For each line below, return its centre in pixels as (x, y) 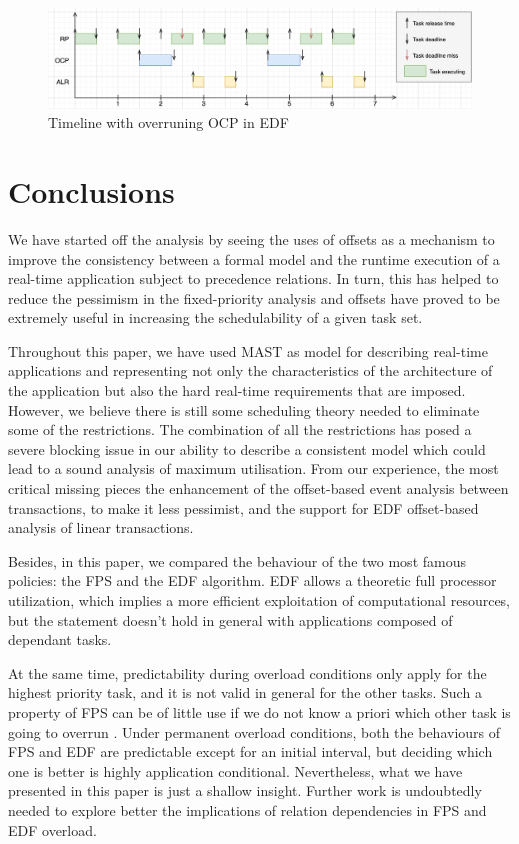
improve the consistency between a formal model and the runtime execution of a (254, 258)
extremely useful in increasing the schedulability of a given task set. (215, 317)
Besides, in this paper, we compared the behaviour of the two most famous (237, 560)
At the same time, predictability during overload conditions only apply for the (247, 672)
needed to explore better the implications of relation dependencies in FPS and (247, 809)
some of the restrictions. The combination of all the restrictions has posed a (240, 429)
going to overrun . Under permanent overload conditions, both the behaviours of (254, 731)
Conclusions (91, 190)
